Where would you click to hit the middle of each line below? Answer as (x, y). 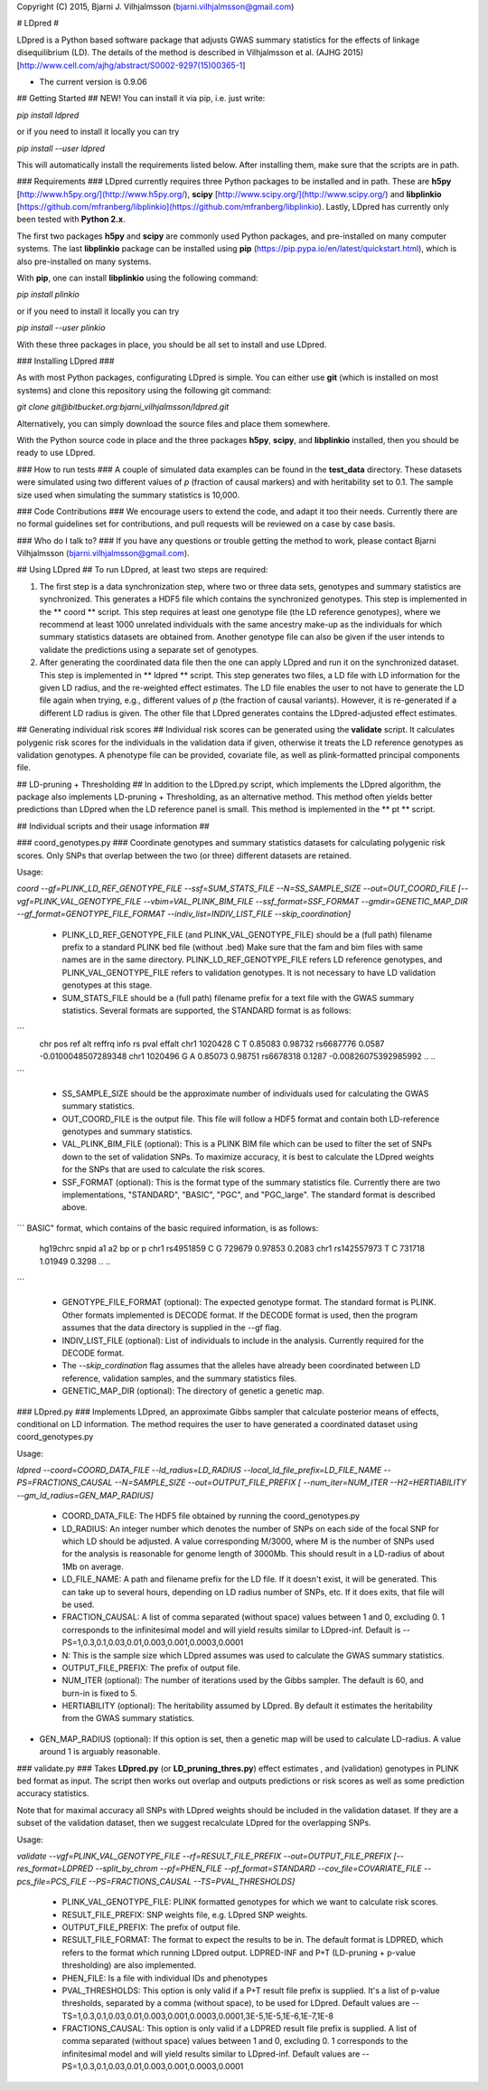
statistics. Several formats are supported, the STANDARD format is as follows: (206, 1010)
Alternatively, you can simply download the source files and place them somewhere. (174, 423)
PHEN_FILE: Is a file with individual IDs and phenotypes (165, 1978)
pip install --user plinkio (61, 328)
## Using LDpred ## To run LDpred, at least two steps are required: (142, 570)
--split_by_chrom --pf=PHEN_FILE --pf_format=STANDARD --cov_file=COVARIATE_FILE (258, 1868)
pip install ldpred (48, 115)
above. (75, 1207)
